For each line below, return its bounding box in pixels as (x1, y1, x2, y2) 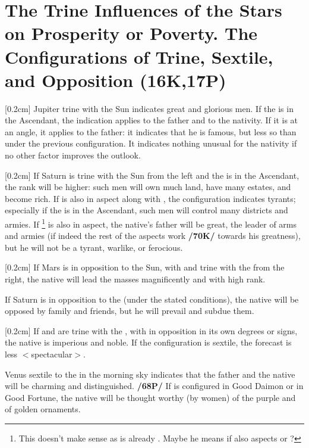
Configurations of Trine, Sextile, (5, 44, 273, 69)
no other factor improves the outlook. (5, 149, 141, 161)
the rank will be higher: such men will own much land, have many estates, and (5, 181, 291, 193)
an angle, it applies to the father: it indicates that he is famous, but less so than (5, 125, 297, 138)
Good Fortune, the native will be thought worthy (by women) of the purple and (5, 391, 296, 403)
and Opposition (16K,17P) (5, 67, 226, 92)
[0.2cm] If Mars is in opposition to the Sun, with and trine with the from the (5, 261, 285, 273)
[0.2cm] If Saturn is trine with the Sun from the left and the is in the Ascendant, (5, 169, 299, 181)
